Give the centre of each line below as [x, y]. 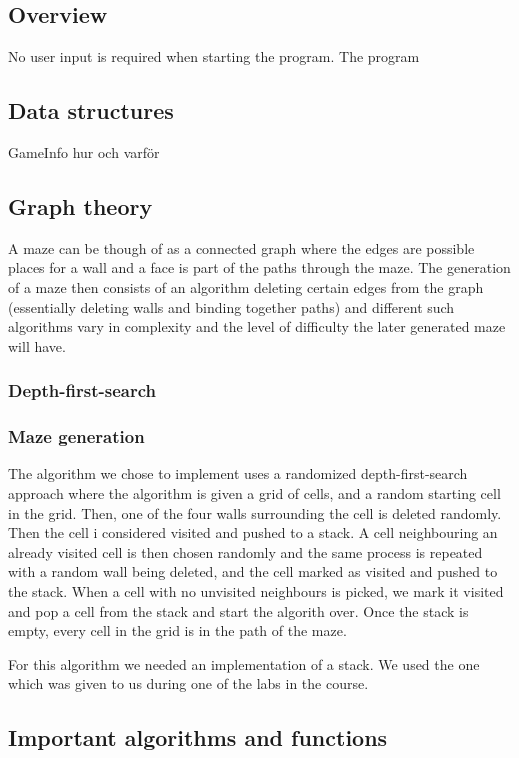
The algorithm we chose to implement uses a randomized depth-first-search [238, 473]
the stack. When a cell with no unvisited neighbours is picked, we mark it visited [256, 590]
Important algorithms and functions [198, 737]
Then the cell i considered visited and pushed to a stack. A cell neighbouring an [253, 532]
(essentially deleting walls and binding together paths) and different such [231, 306]
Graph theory [80, 205]
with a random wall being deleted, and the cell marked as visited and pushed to [253, 571]
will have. [37, 345]
